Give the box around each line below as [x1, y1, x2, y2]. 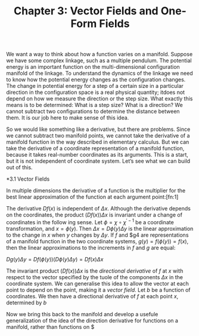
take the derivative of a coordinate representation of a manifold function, [6, 145, 185, 152]
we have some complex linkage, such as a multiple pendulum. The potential [6, 57, 192, 64]
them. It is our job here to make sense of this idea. [6, 114, 129, 121]
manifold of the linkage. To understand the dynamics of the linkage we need [6, 70, 193, 77]
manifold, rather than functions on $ [6, 323, 95, 330]
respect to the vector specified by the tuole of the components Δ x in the [6, 273, 184, 280]
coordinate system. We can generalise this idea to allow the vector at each [6, 280, 189, 287]
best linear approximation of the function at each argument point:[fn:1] [6, 193, 179, 201]
